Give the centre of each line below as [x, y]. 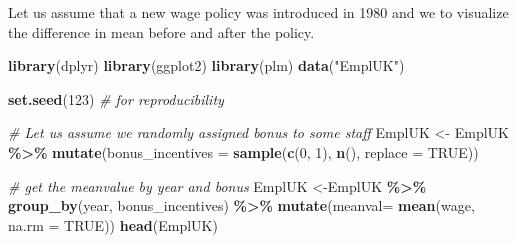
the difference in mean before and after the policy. [161, 31]
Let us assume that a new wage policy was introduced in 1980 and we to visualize [258, 12]
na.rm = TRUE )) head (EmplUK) [113, 224]
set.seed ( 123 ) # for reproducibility [116, 98]
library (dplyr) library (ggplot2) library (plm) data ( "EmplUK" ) [206, 65]
